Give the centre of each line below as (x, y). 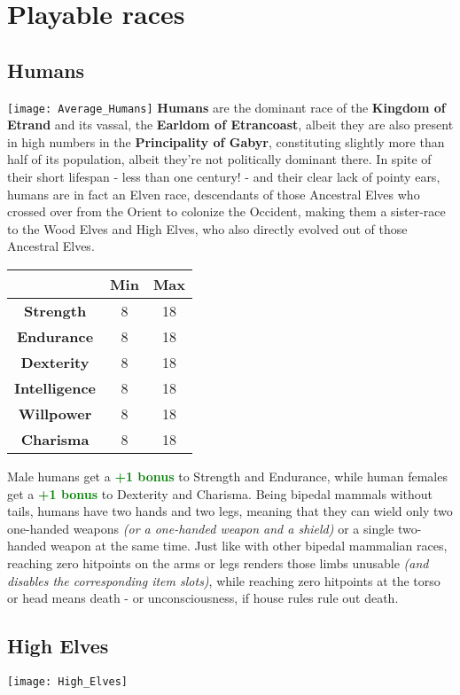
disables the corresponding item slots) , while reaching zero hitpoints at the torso (224, 580)
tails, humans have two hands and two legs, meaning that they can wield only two (230, 511)
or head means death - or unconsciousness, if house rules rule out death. (203, 598)
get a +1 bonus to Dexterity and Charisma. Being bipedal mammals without (220, 493)
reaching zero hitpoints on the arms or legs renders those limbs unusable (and (218, 562)
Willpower (55, 413)
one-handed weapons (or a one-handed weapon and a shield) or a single (201, 528)
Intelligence (55, 387)
